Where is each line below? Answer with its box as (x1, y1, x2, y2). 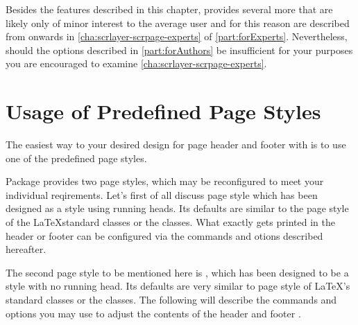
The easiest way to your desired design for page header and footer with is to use (6, 137, 346, 152)
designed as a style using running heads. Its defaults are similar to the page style (6, 201, 349, 216)
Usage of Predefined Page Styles (6, 97, 321, 125)
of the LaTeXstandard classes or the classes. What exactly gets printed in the (6, 215, 335, 229)
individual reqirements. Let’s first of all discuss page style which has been (6, 187, 318, 202)
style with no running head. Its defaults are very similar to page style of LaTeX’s (6, 279, 350, 293)
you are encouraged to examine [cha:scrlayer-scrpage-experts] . (6, 56, 267, 71)
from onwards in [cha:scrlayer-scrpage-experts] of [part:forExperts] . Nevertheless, (6, 29, 348, 44)
